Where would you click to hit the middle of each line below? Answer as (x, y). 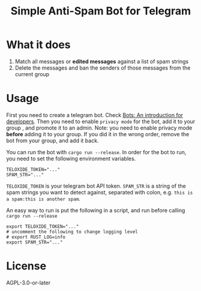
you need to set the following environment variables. (71, 158)
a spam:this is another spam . (43, 199)
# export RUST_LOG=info (36, 237)
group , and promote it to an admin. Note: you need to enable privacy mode (99, 128)
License (26, 266)
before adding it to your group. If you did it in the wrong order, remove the (98, 134)
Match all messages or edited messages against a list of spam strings (102, 61)
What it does (38, 45)
